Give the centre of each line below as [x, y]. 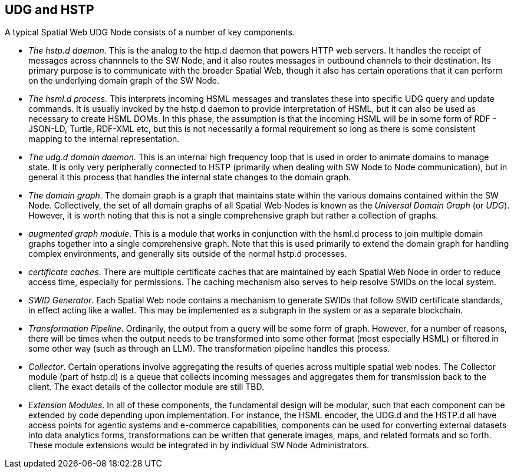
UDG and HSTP [50, 10]
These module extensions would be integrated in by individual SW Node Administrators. [199, 445]
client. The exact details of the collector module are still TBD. [146, 387]
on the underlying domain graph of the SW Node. [124, 81]
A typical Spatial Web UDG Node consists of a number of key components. [150, 32]
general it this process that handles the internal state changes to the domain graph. [190, 177]
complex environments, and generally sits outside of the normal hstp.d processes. [188, 254]
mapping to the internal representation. [104, 139]
